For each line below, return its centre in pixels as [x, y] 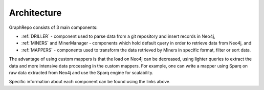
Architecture [35, 13]
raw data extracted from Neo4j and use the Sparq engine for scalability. [81, 72]
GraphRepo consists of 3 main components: [53, 27]
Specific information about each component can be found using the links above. [90, 82]
